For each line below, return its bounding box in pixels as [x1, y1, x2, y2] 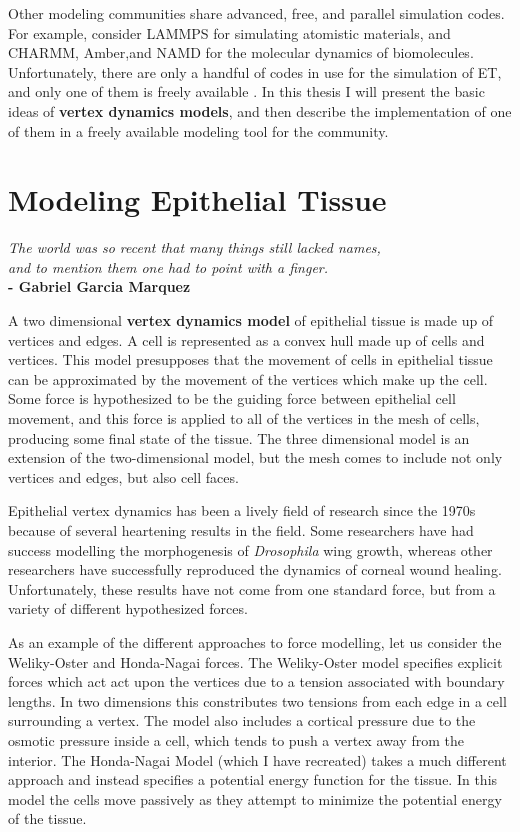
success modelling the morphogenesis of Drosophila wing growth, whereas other [8, 539, 493, 560]
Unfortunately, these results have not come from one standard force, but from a [8, 578, 496, 599]
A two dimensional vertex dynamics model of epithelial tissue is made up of [8, 310, 494, 331]
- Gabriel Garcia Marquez [8, 276, 191, 297]
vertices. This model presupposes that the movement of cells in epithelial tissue [8, 349, 493, 370]
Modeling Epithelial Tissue [8, 179, 387, 220]
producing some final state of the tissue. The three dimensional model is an [8, 427, 470, 448]
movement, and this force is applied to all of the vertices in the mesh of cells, [8, 408, 480, 429]
